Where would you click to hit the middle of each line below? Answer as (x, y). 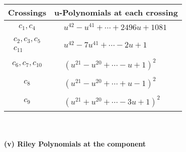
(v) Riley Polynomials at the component (75, 144)
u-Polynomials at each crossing (116, 12)
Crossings (27, 12)
